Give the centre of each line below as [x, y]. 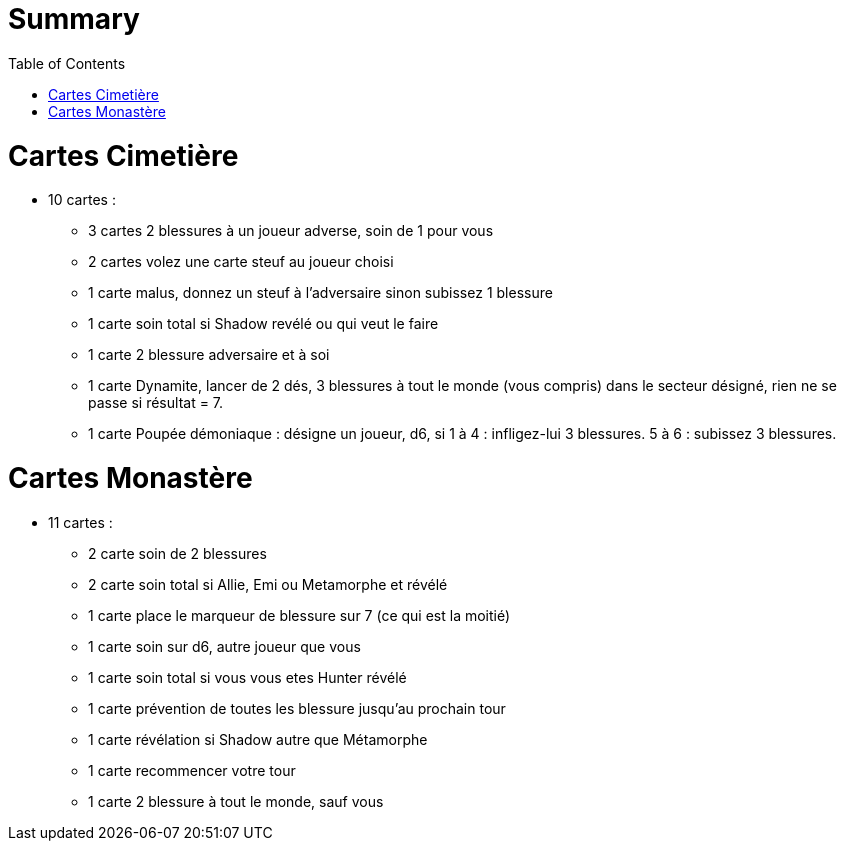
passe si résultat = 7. [156, 403]
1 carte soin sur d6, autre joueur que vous [224, 646]
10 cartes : [82, 200]
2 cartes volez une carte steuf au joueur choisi [241, 262]
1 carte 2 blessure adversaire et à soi [209, 355]
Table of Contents [67, 63]
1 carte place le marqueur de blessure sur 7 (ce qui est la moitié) [299, 615]
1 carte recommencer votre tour [192, 770]
